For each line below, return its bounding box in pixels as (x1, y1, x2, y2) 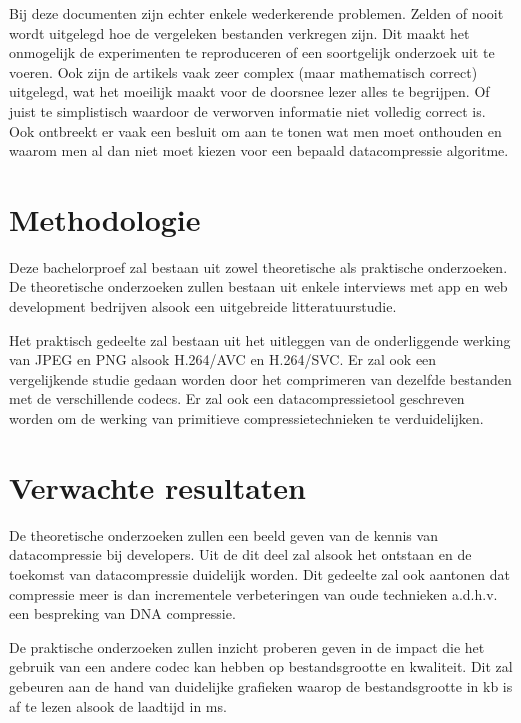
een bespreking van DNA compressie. (9, 603, 236, 624)
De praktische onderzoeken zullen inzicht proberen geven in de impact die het (9, 636, 485, 657)
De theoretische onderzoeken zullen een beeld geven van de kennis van (9, 524, 438, 545)
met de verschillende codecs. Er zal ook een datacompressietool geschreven (9, 388, 465, 409)
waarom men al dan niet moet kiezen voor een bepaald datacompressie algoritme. (9, 140, 509, 161)
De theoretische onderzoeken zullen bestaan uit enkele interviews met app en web (9, 276, 508, 297)
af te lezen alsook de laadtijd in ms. (9, 695, 227, 716)
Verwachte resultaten (9, 466, 306, 507)
